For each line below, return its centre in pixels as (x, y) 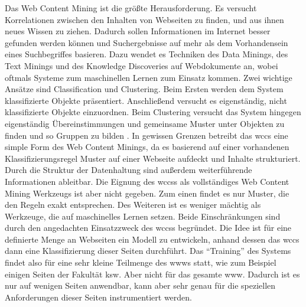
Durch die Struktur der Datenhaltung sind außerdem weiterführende (128, 170)
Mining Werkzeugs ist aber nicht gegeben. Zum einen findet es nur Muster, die (147, 193)
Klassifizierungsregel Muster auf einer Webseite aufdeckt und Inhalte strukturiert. (153, 158)
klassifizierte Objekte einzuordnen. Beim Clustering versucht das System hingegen (153, 112)
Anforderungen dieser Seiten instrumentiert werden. (98, 297)
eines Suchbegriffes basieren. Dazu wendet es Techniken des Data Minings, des (147, 54)
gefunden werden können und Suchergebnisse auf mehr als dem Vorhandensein (147, 42)
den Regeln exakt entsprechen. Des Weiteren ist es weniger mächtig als (133, 205)
